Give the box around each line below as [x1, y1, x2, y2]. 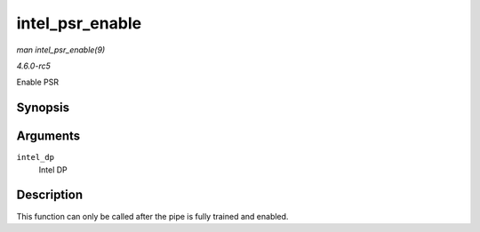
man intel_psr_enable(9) [16, 44, 106, 55]
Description [16, 188, 84, 203]
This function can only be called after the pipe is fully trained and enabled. [16, 211, 289, 221]
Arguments [16, 129, 81, 144]
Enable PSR [16, 76, 60, 88]
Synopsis [16, 100, 70, 116]
